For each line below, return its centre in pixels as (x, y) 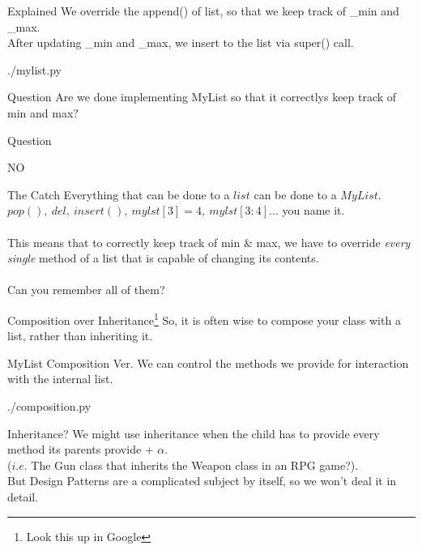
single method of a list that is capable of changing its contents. (163, 258)
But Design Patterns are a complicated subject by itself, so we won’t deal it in (202, 481)
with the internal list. (60, 379)
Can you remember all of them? (86, 290)
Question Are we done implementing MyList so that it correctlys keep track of (202, 97)
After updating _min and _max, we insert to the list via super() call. (181, 43)
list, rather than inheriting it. (80, 336)
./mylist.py (34, 69)
